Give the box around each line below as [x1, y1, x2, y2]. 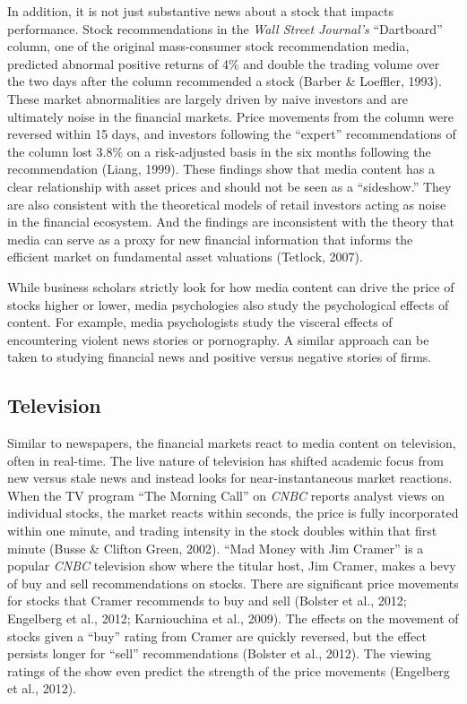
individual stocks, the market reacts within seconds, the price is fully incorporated [7, 503, 459, 522]
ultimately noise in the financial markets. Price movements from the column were [7, 107, 454, 125]
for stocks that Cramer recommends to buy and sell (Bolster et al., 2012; [7, 591, 407, 610]
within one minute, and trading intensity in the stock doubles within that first [7, 521, 437, 540]
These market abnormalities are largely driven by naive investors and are [7, 89, 409, 107]
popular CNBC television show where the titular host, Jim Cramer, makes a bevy [7, 556, 456, 575]
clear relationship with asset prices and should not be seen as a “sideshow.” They [7, 176, 452, 195]
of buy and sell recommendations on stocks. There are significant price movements [7, 573, 459, 592]
